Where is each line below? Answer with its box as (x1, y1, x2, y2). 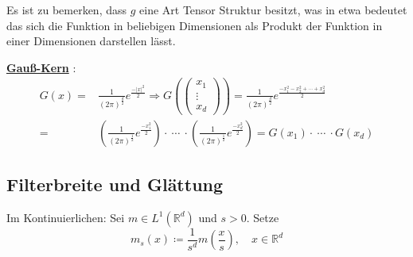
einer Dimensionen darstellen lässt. (6, 33, 176, 49)
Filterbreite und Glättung (6, 171, 224, 196)
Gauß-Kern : (6, 59, 76, 75)
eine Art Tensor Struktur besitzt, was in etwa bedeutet (139, 2, 407, 17)
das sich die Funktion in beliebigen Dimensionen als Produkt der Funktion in (6, 17, 383, 33)
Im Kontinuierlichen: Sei (6, 209, 125, 225)
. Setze (246, 209, 279, 225)
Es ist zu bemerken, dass (6, 2, 127, 17)
